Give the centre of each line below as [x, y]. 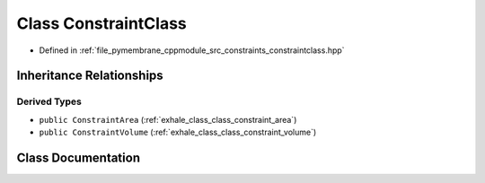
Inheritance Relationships [90, 76]
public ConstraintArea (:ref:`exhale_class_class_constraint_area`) [168, 119]
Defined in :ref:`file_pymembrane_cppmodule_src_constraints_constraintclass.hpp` [192, 50]
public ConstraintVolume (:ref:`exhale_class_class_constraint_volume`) [178, 132]
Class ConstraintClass [102, 23]
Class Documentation [79, 157]
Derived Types [49, 101]
